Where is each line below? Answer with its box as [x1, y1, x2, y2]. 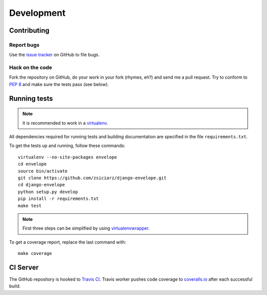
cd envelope [18, 161, 47, 167]
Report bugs [9, 41, 40, 48]
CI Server [9, 263, 39, 272]
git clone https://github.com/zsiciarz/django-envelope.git [18, 175, 167, 181]
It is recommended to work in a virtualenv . [22, 120, 108, 126]
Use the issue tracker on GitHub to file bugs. [9, 52, 100, 58]
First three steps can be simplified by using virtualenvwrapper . [22, 225, 150, 231]
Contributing [9, 26, 49, 35]
